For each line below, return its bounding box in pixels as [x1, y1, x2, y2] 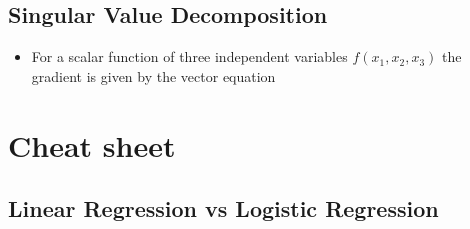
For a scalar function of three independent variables [31, 46, 348, 67]
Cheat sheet [8, 124, 176, 165]
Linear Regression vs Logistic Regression [8, 193, 439, 224]
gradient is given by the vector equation [31, 65, 276, 86]
